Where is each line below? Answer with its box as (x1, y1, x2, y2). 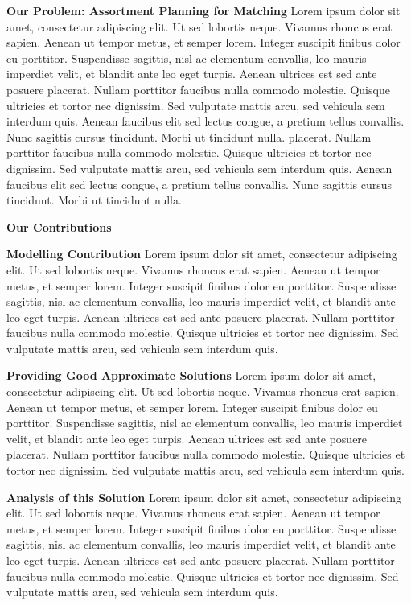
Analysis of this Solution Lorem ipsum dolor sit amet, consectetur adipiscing (6, 488, 402, 505)
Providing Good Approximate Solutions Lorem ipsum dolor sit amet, (6, 367, 376, 384)
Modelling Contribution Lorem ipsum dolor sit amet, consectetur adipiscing (6, 245, 397, 262)
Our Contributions (6, 218, 112, 235)
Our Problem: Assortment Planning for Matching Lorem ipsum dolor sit (6, 2, 401, 19)
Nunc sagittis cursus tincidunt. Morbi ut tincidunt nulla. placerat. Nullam (6, 128, 372, 145)
